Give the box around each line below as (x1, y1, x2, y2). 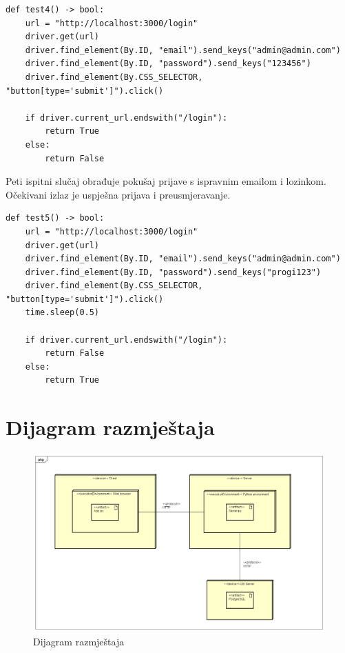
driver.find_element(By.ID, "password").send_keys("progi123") (25, 267, 322, 277)
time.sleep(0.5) (25, 308, 100, 318)
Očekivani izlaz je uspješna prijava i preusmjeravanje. (6, 187, 231, 201)
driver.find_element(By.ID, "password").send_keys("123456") (25, 59, 311, 69)
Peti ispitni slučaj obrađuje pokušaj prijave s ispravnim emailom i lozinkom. (6, 174, 326, 188)
